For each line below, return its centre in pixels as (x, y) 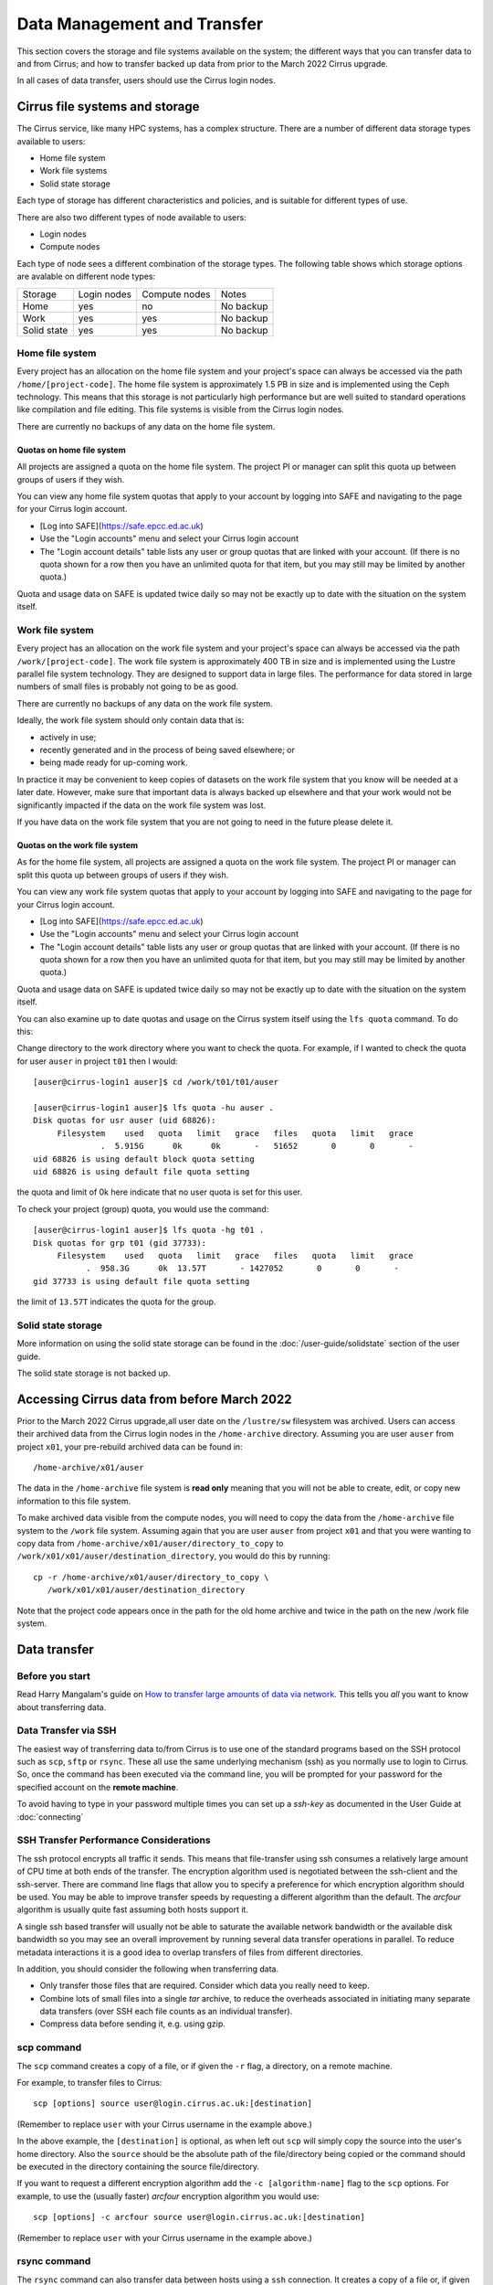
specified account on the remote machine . (98, 1787)
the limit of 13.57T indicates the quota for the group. (116, 1302)
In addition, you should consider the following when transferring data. (147, 1969)
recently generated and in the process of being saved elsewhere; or (168, 750)
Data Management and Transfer (140, 24)
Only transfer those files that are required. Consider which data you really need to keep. (205, 1986)
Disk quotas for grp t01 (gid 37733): (120, 1243)
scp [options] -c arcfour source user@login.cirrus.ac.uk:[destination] (199, 2217)
